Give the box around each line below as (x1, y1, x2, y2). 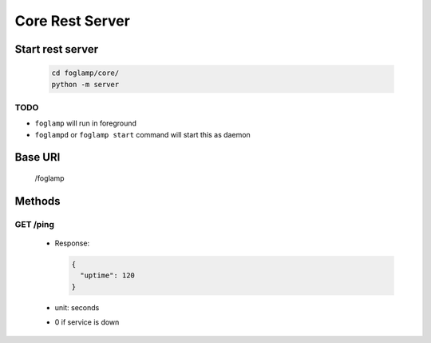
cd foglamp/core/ (51, 69, 120, 78)
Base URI (14, 150, 61, 164)
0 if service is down (54, 317, 120, 327)
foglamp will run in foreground (34, 118, 137, 128)
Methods (14, 194, 61, 208)
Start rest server (14, 42, 99, 56)
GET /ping (14, 218, 55, 229)
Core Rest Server (14, 12, 131, 30)
